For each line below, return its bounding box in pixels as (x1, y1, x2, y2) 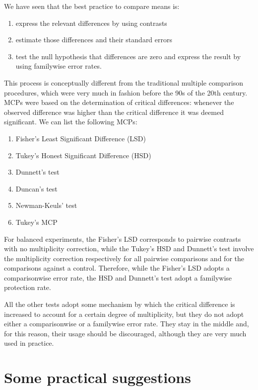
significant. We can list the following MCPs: (4, 116, 137, 127)
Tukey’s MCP (15, 216, 58, 227)
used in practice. (4, 338, 54, 348)
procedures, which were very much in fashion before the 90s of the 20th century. (4, 87, 248, 97)
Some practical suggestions (4, 367, 191, 388)
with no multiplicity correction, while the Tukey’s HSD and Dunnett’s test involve (4, 243, 254, 254)
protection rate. (4, 282, 51, 292)
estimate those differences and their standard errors (15, 34, 173, 45)
